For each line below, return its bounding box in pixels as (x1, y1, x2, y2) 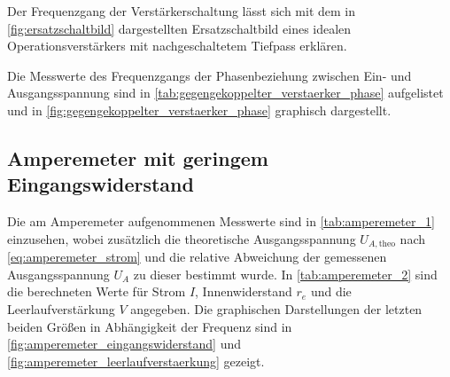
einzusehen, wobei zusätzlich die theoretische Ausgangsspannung (7, 229, 356, 247)
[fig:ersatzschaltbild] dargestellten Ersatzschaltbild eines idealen (7, 19, 352, 37)
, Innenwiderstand (195, 282, 292, 301)
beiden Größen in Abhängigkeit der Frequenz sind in (7, 317, 292, 335)
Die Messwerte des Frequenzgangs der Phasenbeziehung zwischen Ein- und (7, 66, 412, 84)
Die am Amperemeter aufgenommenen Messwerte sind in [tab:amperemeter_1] (7, 212, 435, 231)
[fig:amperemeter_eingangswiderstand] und (7, 334, 241, 353)
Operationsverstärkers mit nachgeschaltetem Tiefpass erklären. (7, 36, 347, 55)
